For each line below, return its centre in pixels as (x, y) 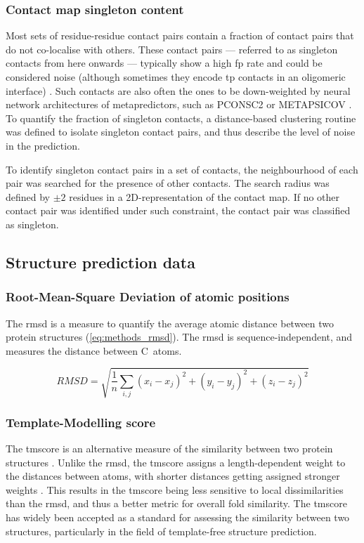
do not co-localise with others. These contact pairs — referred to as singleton (172, 49)
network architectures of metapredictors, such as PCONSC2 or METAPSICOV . (179, 104)
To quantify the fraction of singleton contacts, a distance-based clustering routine (181, 118)
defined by (28, 196)
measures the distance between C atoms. (94, 350)
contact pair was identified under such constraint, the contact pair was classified (178, 210)
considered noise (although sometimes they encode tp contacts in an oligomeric (176, 77)
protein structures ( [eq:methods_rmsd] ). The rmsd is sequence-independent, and (179, 337)
